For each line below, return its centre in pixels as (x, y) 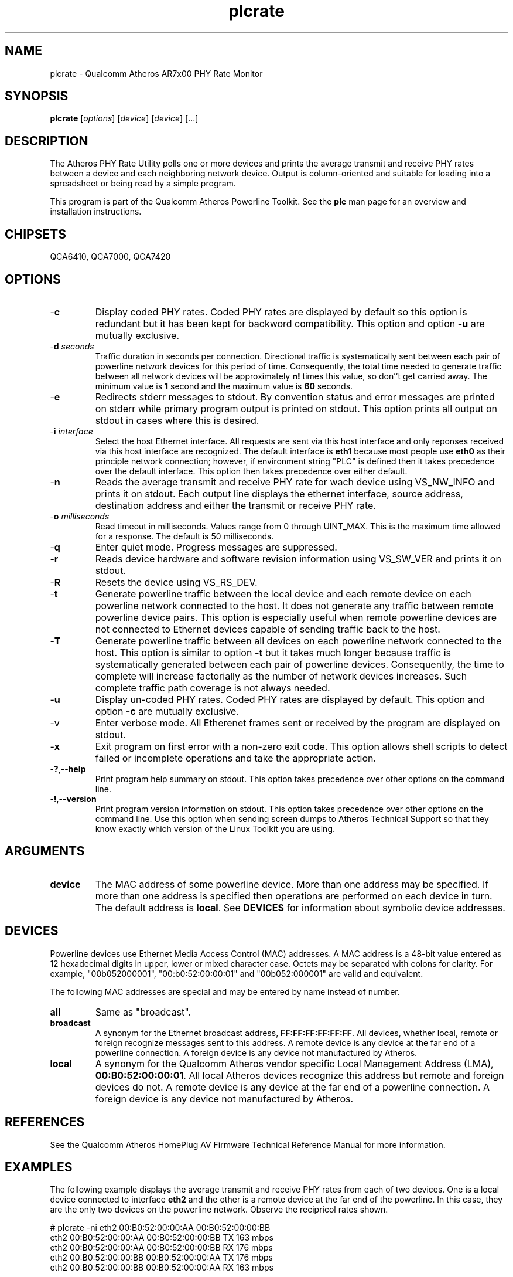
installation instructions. (96, 212)
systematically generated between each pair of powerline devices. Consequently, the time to (300, 664)
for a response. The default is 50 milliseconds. (184, 536)
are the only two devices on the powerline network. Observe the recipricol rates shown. (219, 1210)
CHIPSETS (35, 234)
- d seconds (72, 346)
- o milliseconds (80, 516)
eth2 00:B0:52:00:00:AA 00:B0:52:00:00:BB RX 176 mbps (161, 1248)
